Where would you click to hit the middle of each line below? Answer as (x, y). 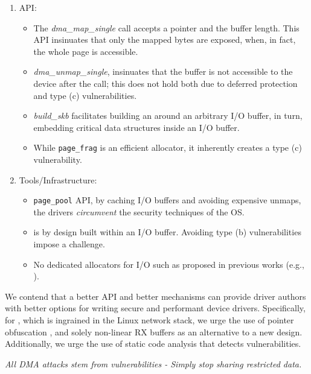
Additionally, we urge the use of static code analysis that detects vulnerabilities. (153, 344)
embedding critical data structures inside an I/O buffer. (136, 127)
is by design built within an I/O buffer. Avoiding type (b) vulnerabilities (167, 232)
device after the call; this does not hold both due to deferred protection (165, 83)
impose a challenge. (69, 244)
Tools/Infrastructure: (58, 179)
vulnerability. (58, 159)
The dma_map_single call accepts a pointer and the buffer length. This (166, 27)
